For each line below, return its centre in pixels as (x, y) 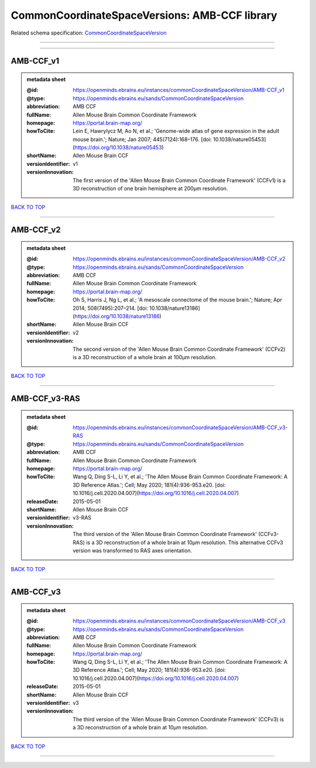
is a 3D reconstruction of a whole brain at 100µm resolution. (145, 357)
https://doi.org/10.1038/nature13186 (117, 316)
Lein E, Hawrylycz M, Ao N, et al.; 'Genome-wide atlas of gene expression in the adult (176, 131)
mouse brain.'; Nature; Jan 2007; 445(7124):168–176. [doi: (142, 139)
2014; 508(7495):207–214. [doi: (111, 308)
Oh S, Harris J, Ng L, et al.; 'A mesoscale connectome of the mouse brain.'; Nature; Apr (178, 300)
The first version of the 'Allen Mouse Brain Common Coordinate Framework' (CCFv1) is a (179, 180)
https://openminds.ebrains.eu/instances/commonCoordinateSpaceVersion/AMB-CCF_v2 (179, 259)
